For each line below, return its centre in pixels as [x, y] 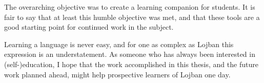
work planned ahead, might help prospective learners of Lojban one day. [117, 74]
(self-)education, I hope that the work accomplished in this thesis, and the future [131, 64]
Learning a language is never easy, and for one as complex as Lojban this [119, 44]
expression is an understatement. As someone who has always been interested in [130, 54]
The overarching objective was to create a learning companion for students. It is [130, 7]
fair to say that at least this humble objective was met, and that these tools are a [132, 17]
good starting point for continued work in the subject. [89, 27]
